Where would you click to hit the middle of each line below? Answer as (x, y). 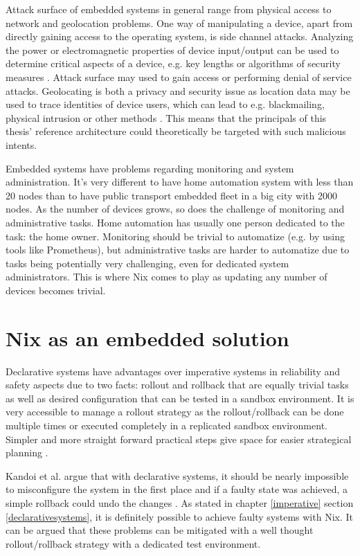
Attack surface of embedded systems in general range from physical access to (169, 9)
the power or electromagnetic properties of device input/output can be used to (172, 50)
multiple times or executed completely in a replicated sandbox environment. (166, 425)
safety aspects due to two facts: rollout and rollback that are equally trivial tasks (177, 385)
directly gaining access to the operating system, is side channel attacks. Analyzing (180, 36)
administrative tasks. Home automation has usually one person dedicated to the (175, 222)
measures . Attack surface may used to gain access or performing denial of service (179, 77)
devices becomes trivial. (56, 290)
